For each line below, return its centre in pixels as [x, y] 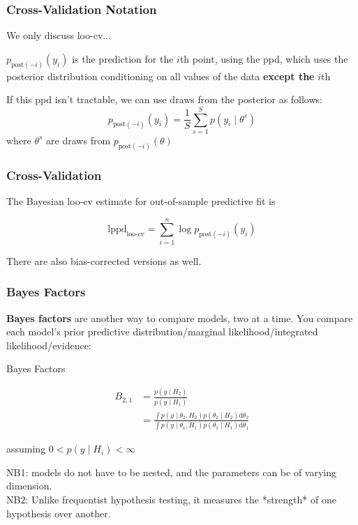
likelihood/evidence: [49, 345]
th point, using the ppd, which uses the [264, 58]
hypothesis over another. [59, 513]
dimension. [29, 486]
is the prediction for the [123, 58]
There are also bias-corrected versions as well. [104, 260]
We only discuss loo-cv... [59, 35]
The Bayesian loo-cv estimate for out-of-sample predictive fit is [141, 201]
